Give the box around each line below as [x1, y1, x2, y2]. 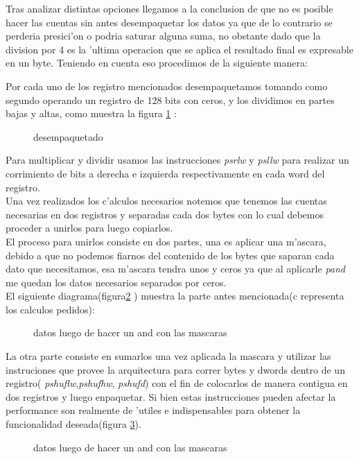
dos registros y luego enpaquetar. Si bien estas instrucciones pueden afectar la [6, 389, 336, 404]
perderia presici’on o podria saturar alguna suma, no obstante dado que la [6, 28, 321, 43]
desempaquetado [33, 129, 103, 144]
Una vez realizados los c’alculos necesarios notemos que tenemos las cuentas [6, 193, 327, 208]
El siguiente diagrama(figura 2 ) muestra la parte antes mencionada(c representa [6, 288, 344, 303]
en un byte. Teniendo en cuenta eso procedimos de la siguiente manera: [6, 55, 308, 70]
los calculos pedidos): [6, 302, 95, 316]
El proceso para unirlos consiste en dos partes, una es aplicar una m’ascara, [6, 234, 326, 248]
